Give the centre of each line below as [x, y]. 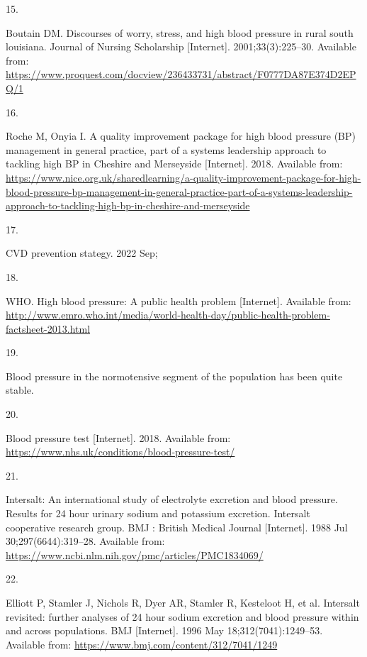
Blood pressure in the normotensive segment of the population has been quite [174, 376]
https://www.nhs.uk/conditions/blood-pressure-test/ [120, 452]
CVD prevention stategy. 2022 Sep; [82, 253]
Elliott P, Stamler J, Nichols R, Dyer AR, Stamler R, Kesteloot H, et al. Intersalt [183, 602]
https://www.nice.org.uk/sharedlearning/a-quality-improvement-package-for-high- [183, 177]
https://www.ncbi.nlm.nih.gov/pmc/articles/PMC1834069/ [135, 554]
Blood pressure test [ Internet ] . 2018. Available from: [118, 437]
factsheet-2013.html [48, 328]
